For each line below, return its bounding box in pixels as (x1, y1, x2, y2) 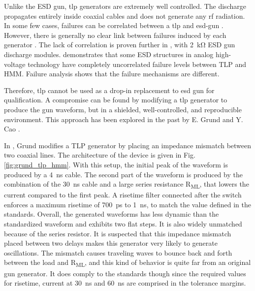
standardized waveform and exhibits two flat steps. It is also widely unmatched (4, 219, 242, 228)
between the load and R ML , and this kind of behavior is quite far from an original (4, 257, 251, 269)
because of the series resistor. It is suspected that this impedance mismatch (4, 228, 231, 238)
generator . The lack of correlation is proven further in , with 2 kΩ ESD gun (4, 39, 235, 50)
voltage (4, 59, 26, 69)
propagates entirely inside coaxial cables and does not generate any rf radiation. (4, 10, 245, 21)
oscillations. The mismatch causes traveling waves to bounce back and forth (4, 247, 232, 258)
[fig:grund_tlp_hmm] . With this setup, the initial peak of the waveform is (4, 159, 228, 169)
